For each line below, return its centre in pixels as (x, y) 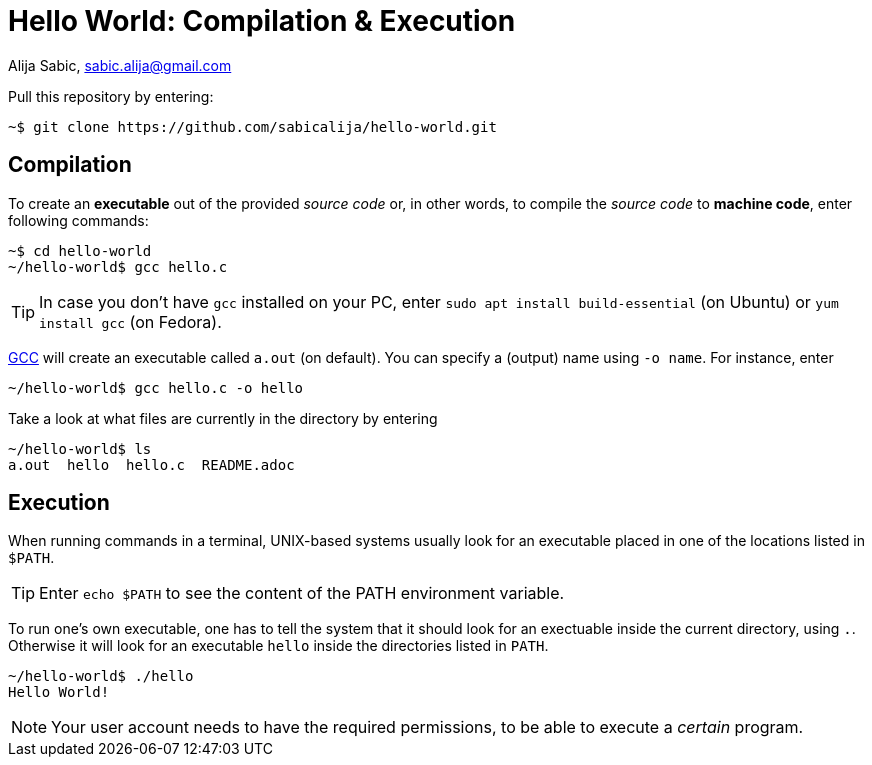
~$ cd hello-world (80, 250)
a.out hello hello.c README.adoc (151, 464)
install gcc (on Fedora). (130, 321)
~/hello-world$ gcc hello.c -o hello (156, 387)
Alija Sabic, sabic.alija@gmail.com (120, 65)
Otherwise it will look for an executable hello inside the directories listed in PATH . (278, 646)
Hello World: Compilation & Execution (262, 21)
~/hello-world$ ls (80, 448)
